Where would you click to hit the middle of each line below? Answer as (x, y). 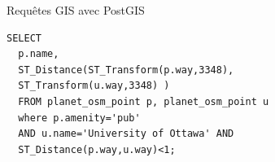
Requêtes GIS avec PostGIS (76, 10)
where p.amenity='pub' (79, 118)
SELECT (24, 38)
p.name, (39, 54)
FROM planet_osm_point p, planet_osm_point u (144, 101)
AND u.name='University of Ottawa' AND (126, 134)
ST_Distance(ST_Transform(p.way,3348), (126, 70)
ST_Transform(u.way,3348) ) (94, 86)
